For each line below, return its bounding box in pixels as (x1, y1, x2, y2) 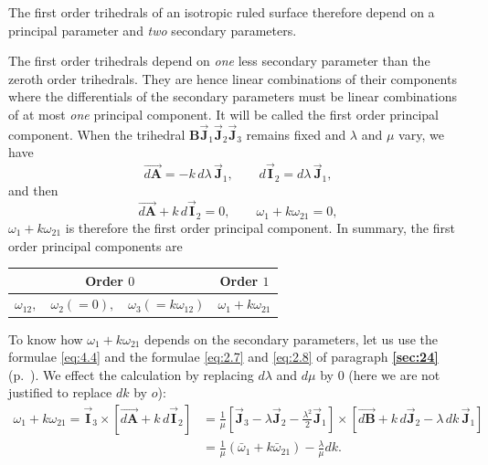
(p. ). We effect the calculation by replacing (8, 365, 254, 384)
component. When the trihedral (8, 124, 186, 143)
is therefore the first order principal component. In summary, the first (65, 217, 455, 237)
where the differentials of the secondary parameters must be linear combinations (8, 87, 457, 106)
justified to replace (8, 383, 112, 402)
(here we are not (348, 365, 440, 384)
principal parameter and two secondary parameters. (8, 20, 297, 39)
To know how (8, 329, 83, 348)
